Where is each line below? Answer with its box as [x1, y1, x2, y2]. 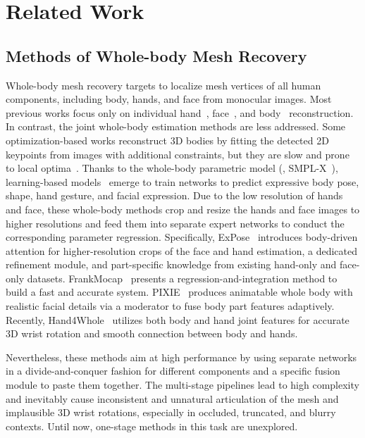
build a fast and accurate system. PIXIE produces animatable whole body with [6, 284, 353, 299]
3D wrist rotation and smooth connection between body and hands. [6, 326, 298, 341]
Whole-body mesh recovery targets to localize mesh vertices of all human [6, 77, 321, 92]
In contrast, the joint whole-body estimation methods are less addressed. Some [6, 119, 346, 134]
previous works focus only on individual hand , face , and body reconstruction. [6, 105, 354, 120]
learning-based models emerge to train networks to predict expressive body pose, [6, 174, 359, 189]
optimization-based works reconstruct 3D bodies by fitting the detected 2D [6, 132, 329, 147]
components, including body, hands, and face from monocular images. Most [6, 92, 332, 106]
